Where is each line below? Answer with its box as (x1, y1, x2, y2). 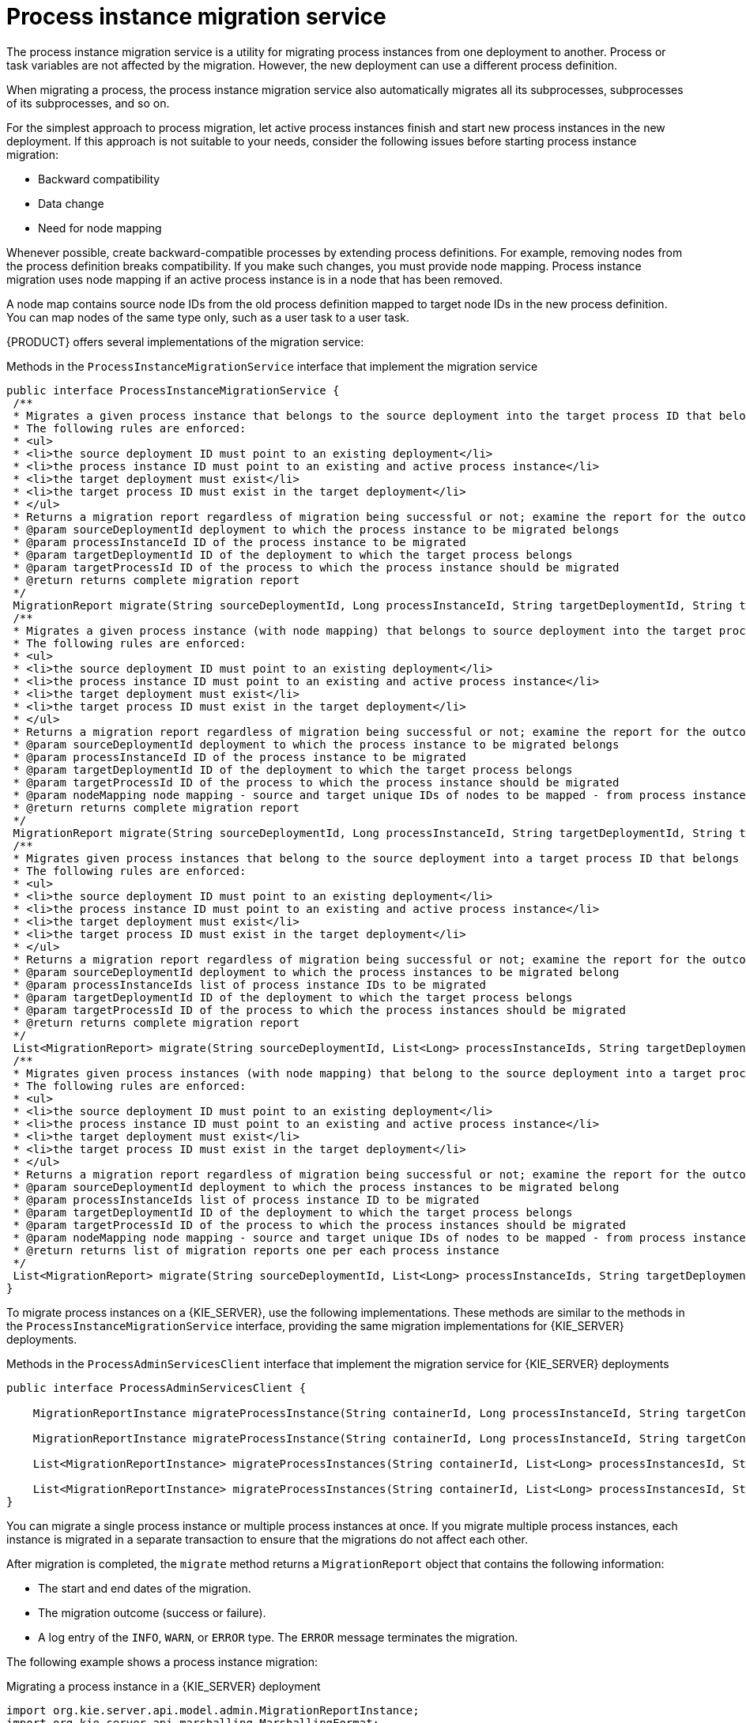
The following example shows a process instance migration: (6, 1654, 318, 1668)
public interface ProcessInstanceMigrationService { (6, 383, 340, 397)
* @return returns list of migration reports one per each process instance (13, 1243, 499, 1257)
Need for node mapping (38, 221, 162, 235)
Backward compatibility (38, 172, 160, 186)
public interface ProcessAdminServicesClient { (6, 1381, 307, 1394)
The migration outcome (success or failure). (38, 1605, 266, 1619)
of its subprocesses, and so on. (6, 96, 170, 110)
